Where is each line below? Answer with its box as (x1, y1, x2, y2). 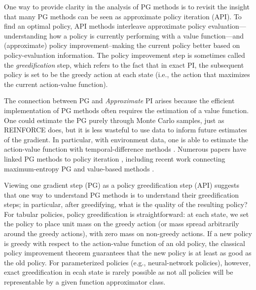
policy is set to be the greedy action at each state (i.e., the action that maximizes (4, 69, 250, 80)
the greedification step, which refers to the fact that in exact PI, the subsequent (4, 59, 244, 70)
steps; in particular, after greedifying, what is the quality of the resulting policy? (4, 199, 248, 209)
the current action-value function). (4, 79, 108, 89)
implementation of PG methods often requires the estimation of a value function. (4, 105, 249, 115)
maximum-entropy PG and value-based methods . (4, 163, 154, 173)
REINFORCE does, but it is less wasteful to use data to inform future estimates (4, 124, 247, 135)
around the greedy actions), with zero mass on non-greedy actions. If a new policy (4, 228, 252, 239)
